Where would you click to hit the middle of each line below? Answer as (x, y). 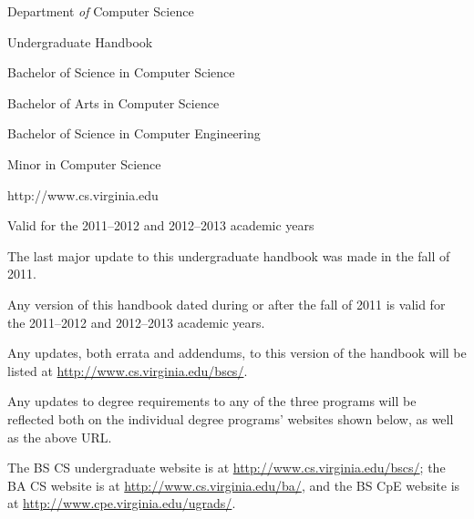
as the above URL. (60, 437)
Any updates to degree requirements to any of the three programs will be (212, 401)
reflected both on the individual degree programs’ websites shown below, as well (231, 418)
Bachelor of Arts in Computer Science (113, 102)
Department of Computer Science (101, 11)
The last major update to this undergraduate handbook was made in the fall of (229, 255)
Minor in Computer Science (84, 163)
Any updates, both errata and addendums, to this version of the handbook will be (237, 353)
